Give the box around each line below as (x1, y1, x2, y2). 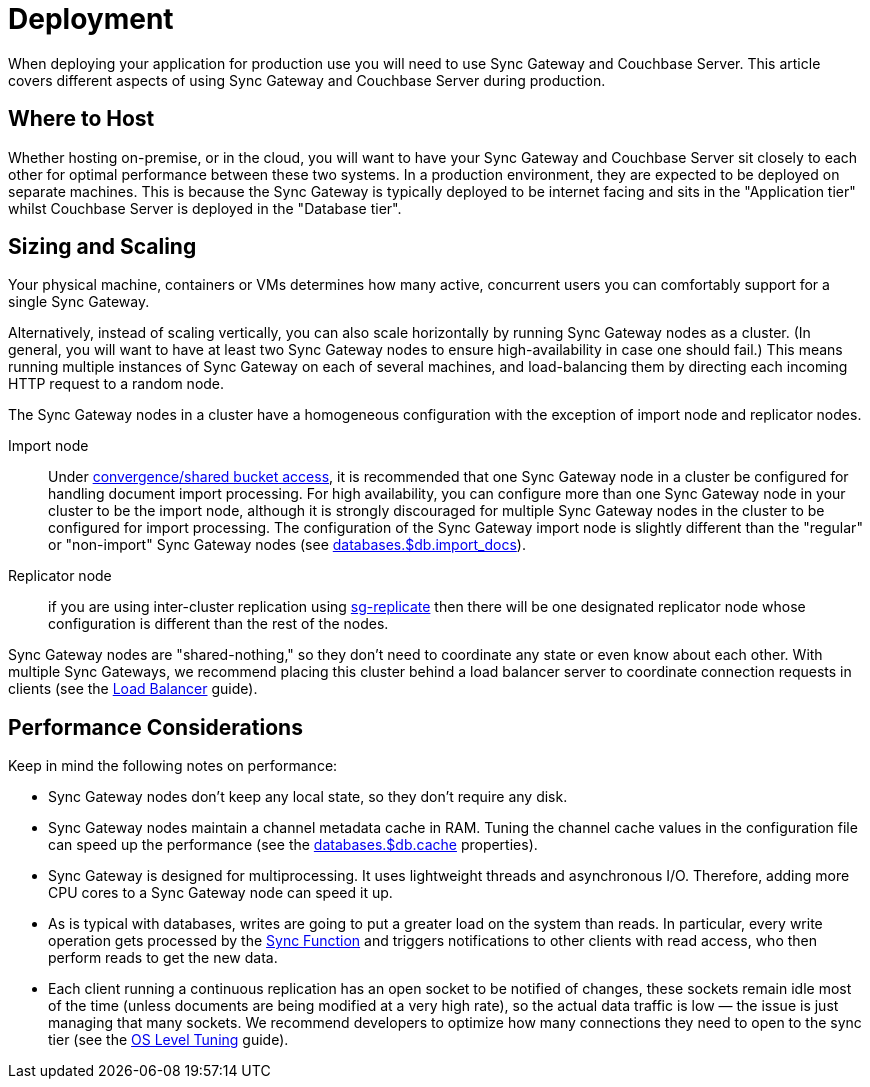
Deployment (8, 2, 174, 36)
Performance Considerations (8, 714, 303, 740)
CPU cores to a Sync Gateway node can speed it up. (48, 884, 393, 902)
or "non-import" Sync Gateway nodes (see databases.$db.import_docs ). (48, 536, 526, 554)
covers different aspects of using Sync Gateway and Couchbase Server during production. (8, 71, 606, 89)
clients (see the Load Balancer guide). (8, 680, 258, 698)
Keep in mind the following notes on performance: (8, 757, 338, 775)
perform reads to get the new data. (48, 949, 278, 967)
